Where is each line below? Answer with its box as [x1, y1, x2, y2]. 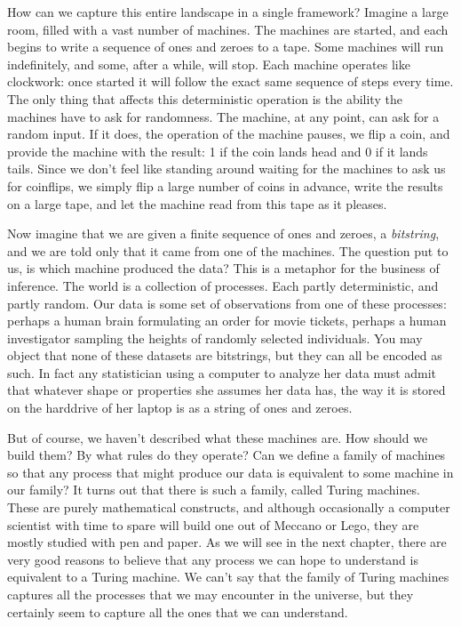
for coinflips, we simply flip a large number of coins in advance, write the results [7, 176, 443, 195]
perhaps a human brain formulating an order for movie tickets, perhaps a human [7, 311, 447, 330]
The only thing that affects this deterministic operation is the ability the [7, 89, 402, 108]
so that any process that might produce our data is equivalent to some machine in [7, 462, 454, 481]
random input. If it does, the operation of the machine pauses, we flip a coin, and [7, 125, 450, 143]
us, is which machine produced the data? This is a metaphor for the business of [7, 259, 440, 277]
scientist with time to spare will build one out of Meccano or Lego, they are [7, 515, 419, 534]
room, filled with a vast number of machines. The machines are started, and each [7, 20, 449, 38]
